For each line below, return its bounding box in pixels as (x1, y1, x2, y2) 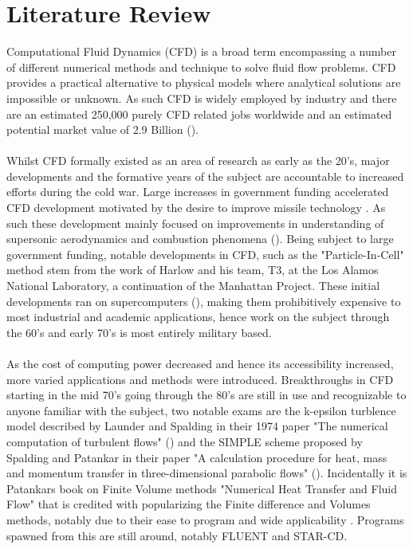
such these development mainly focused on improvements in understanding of (6, 214, 384, 231)
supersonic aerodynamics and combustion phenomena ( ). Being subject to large (6, 230, 394, 247)
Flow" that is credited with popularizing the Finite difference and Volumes (6, 496, 371, 512)
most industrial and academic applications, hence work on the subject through (6, 308, 390, 325)
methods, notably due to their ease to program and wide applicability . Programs (6, 511, 404, 527)
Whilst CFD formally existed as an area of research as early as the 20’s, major (6, 152, 390, 169)
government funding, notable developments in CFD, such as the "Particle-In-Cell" (6, 245, 404, 262)
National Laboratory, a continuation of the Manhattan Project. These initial (6, 277, 380, 294)
